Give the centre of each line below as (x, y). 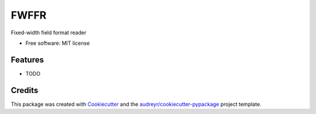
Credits (25, 90)
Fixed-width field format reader (49, 33)
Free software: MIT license (58, 43)
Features (27, 60)
